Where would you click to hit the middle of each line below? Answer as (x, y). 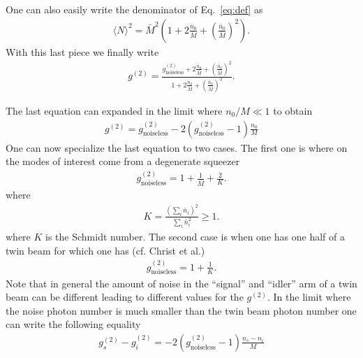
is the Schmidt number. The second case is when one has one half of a (195, 237)
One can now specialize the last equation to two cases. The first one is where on (177, 147)
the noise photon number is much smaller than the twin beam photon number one (181, 310)
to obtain (293, 110)
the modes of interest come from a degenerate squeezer (123, 161)
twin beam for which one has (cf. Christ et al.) (105, 250)
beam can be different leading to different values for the (125, 297)
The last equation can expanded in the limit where (114, 110)
